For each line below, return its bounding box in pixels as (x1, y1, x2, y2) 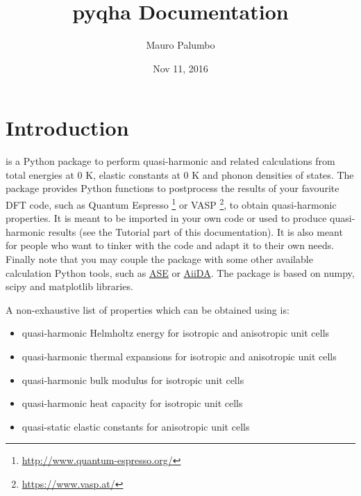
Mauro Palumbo (146, 38, 215, 52)
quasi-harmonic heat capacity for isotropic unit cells (22, 396, 243, 410)
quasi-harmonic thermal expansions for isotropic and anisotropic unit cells (22, 349, 337, 364)
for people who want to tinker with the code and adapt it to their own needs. (6, 238, 335, 253)
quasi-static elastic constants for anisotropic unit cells (22, 419, 250, 433)
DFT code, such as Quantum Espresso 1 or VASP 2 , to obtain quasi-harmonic (6, 195, 337, 211)
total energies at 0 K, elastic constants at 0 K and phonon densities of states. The (6, 167, 354, 182)
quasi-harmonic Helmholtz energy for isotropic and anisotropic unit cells (22, 326, 330, 340)
